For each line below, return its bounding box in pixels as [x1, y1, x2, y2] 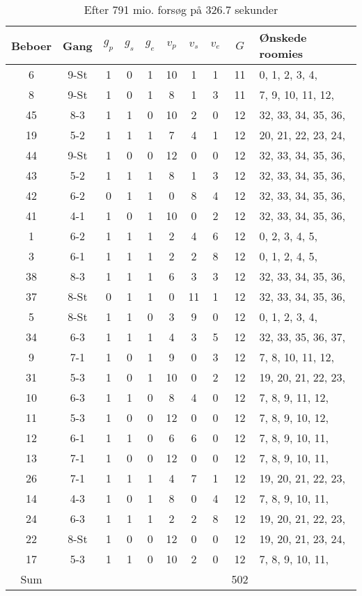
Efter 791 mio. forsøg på [84, 1, 203, 17]
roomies [259, 45, 304, 61]
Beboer [11, 37, 52, 54]
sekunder [235, 1, 278, 17]
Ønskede [259, 29, 307, 45]
